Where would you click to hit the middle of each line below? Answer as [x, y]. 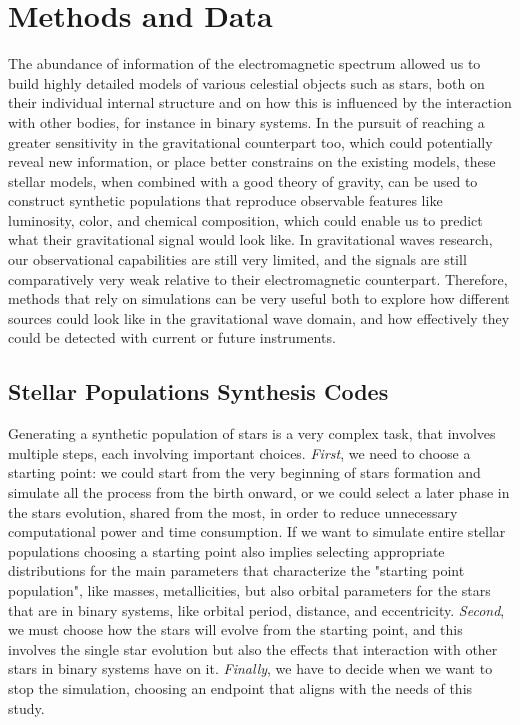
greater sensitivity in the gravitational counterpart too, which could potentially [250, 141]
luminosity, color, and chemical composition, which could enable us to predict [245, 219]
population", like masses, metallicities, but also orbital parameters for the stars [249, 589]
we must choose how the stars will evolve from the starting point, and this [235, 629]
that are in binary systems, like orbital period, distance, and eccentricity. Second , [256, 609]
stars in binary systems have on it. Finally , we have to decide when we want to [250, 668]
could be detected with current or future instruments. [172, 337]
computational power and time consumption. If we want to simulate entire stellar [257, 531]
